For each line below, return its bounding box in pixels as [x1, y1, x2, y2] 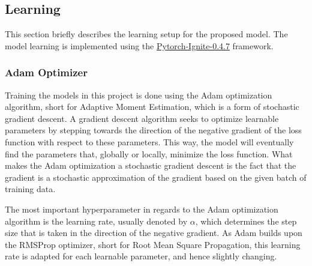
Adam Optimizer [5, 65, 88, 80]
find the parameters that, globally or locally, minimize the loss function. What [5, 147, 293, 160]
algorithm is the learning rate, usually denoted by [5, 214, 188, 227]
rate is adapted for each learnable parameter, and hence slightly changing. [5, 250, 277, 262]
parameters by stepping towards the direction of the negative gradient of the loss [5, 124, 302, 136]
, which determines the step [195, 214, 297, 227]
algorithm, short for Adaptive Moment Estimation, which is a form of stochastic [5, 100, 299, 113]
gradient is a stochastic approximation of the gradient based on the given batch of [5, 171, 307, 183]
